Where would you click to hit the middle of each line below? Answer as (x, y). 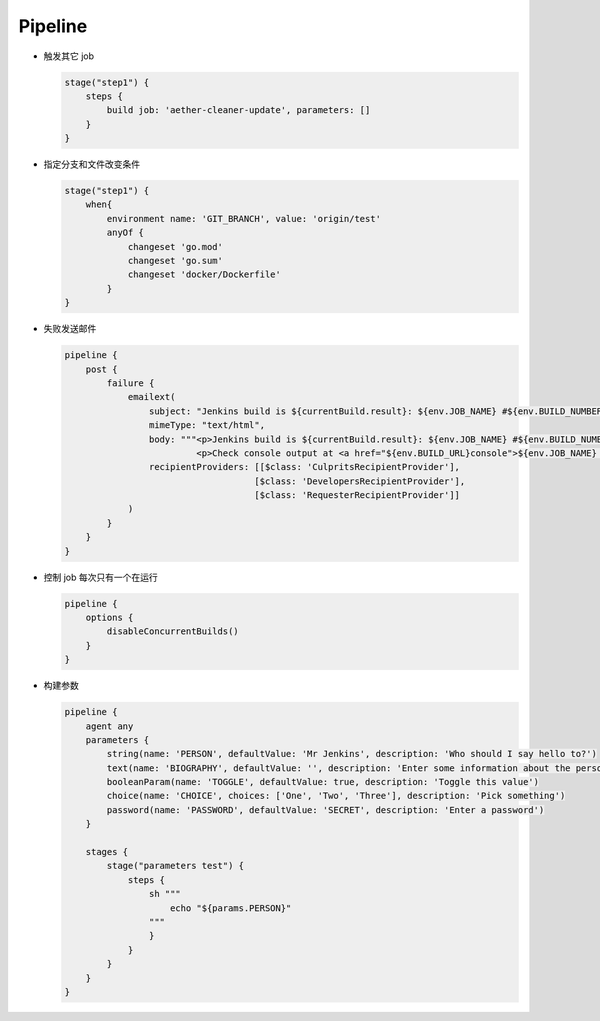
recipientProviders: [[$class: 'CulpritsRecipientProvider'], (304, 467)
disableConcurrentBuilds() (172, 631)
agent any (109, 726)
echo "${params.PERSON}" (231, 908)
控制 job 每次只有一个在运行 (101, 577)
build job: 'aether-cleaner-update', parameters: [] (238, 110)
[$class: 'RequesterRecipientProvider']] (357, 495)
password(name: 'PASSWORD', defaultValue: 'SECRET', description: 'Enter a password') (325, 809)
